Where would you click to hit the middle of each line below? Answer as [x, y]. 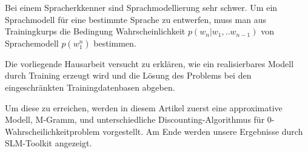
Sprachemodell [32, 43]
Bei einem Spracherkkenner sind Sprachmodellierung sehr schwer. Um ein [141, 7]
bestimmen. [115, 43]
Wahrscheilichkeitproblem [52, 131]
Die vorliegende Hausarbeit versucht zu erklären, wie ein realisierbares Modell [149, 63]
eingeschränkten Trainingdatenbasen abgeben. [90, 87]
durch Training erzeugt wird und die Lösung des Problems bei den [128, 75]
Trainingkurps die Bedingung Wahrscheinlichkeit [95, 31]
